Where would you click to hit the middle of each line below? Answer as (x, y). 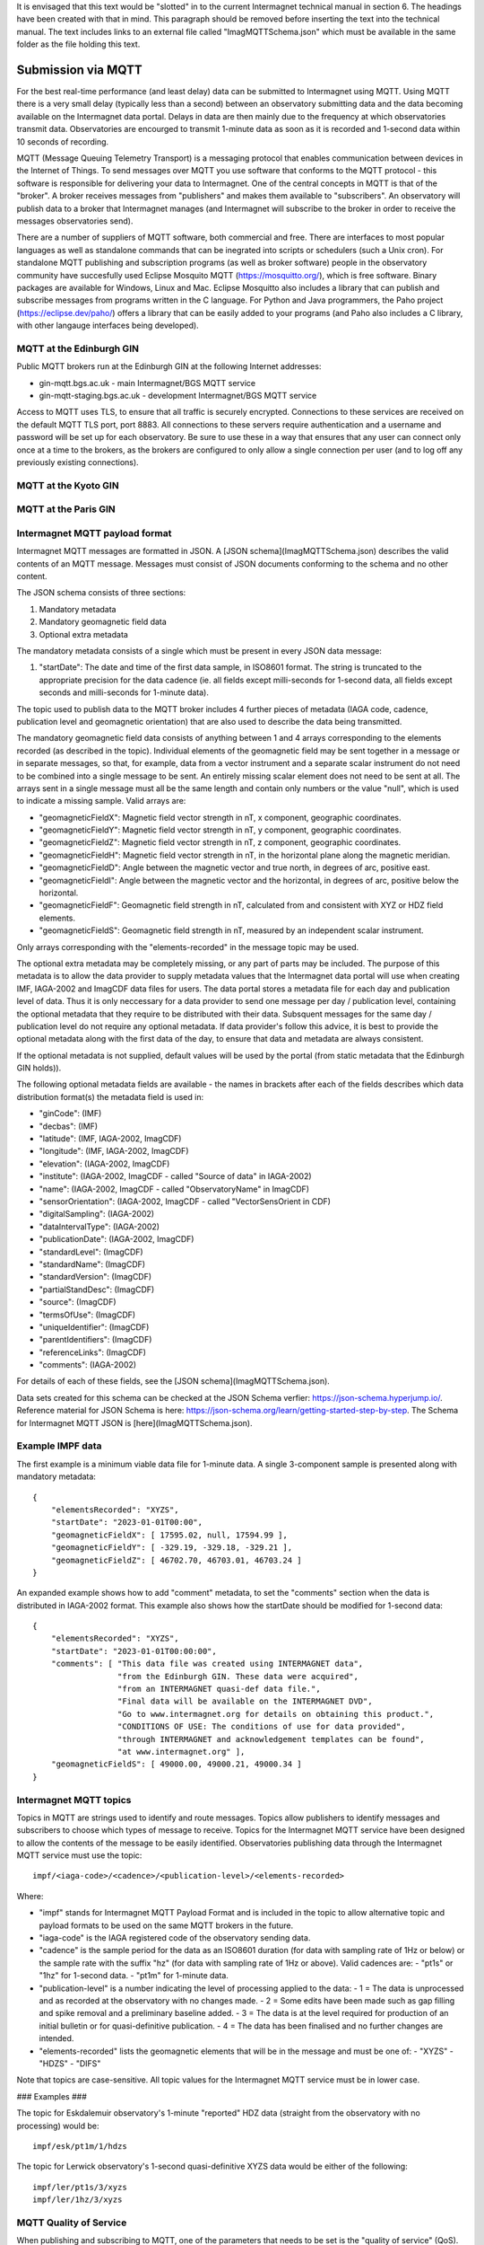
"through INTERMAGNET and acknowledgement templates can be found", (271, 1739)
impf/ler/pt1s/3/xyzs (80, 2187)
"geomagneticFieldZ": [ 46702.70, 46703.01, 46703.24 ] (176, 1560)
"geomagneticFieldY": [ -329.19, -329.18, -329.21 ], (172, 1548)
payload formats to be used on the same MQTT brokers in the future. (166, 1925)
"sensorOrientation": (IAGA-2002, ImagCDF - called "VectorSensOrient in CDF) (185, 1202)
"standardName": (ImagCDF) (92, 1264)
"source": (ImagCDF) (78, 1302)
